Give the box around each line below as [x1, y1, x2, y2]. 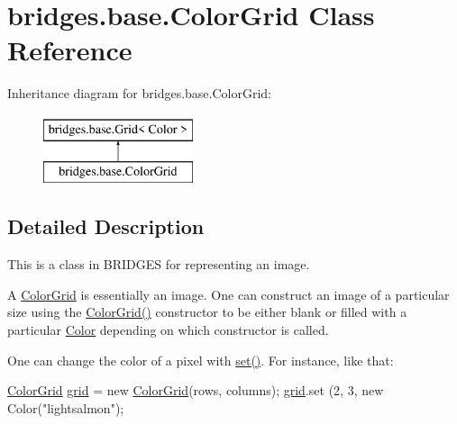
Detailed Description [7, 212, 205, 240]
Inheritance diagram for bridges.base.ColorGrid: [7, 84, 271, 103]
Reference [7, 32, 133, 68]
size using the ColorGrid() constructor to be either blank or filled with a [7, 302, 407, 321]
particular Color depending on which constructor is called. [7, 320, 329, 339]
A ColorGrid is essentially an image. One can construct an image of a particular [7, 284, 450, 303]
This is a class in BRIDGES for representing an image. [7, 255, 310, 274]
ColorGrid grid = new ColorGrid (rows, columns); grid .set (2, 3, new [7, 381, 384, 400]
